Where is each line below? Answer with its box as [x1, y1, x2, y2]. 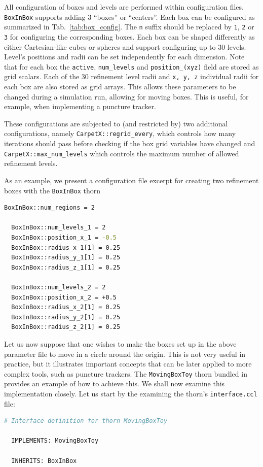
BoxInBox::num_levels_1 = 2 [11, 224, 106, 231]
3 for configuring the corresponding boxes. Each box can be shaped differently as [4, 31, 255, 42]
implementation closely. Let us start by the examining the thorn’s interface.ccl [4, 388, 257, 398]
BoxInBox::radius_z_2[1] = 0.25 [11, 323, 121, 331]
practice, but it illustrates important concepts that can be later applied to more [4, 358, 252, 369]
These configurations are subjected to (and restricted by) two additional [4, 118, 228, 128]
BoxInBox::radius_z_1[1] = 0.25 [11, 263, 121, 271]
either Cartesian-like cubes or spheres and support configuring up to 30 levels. [4, 41, 246, 52]
